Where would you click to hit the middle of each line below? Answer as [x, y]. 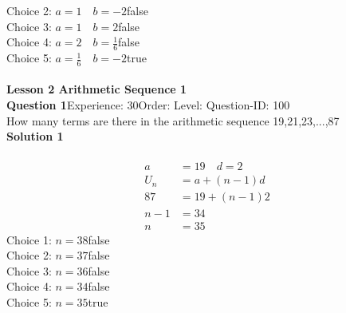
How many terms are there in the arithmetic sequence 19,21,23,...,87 [173, 120]
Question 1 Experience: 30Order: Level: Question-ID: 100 [148, 105]
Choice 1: [29, 239]
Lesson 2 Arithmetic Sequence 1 [97, 89]
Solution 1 [35, 136]
